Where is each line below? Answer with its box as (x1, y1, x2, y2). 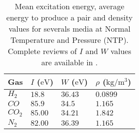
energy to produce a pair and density (6, 12, 133, 23)
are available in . (41, 57, 98, 68)
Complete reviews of (7, 45, 77, 57)
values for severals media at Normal (8, 23, 131, 34)
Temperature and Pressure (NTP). (10, 34, 129, 45)
